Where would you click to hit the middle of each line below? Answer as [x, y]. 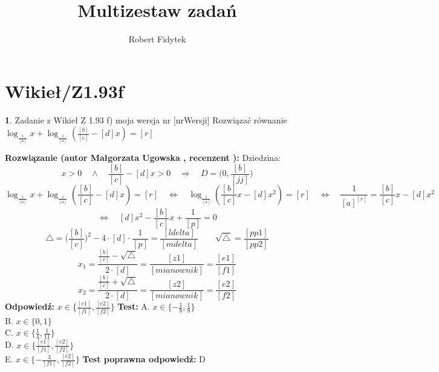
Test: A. [134, 306]
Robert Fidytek [157, 39]
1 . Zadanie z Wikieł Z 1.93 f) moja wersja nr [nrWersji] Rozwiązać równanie [146, 119]
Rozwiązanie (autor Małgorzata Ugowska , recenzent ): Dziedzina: [143, 158]
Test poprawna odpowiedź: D [144, 359]
